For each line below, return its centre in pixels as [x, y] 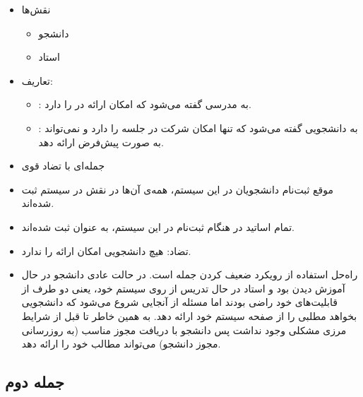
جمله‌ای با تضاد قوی [63, 166]
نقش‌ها [36, 9]
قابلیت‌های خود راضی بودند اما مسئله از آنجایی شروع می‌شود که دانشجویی [179, 302]
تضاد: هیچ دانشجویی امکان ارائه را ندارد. [106, 250]
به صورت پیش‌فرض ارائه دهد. [101, 142]
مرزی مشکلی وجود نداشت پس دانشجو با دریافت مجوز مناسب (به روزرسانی [184, 330]
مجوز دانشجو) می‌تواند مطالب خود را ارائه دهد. [121, 344]
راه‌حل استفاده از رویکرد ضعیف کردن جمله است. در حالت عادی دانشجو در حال [190, 274]
